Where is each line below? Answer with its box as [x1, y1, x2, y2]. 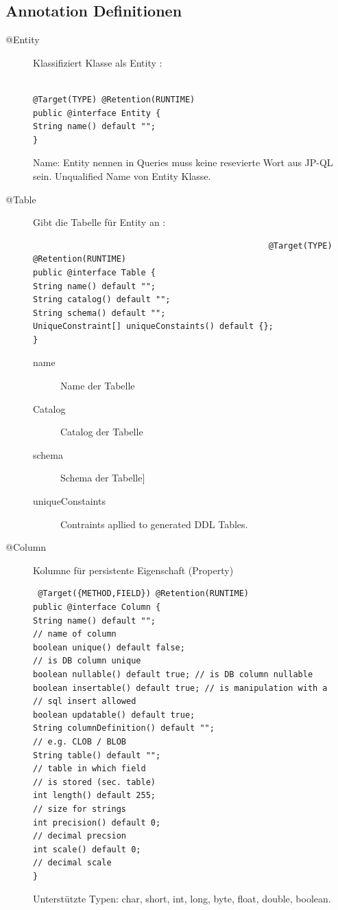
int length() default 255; [33, 790, 156, 801]
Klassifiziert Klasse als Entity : [33, 55, 162, 69]
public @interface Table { [33, 267, 156, 277]
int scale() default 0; [33, 844, 141, 854]
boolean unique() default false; [33, 642, 185, 652]
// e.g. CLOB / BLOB [33, 736, 127, 747]
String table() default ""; [33, 750, 161, 760]
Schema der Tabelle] [60, 470, 145, 485]
